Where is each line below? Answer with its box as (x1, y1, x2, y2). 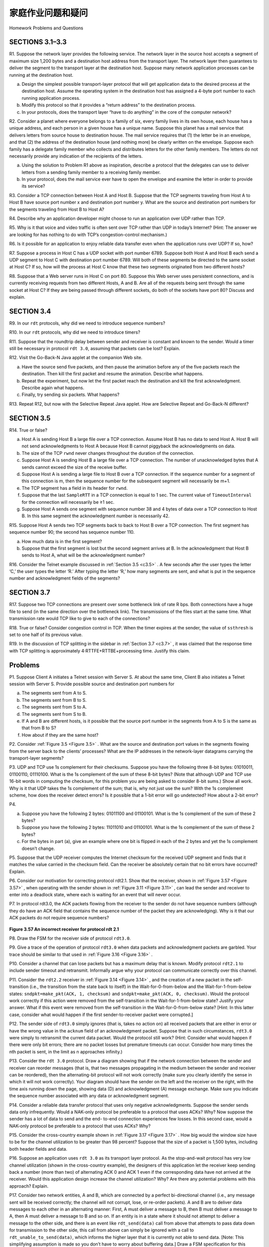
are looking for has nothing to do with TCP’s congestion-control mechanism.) (9, 231, 167, 237)
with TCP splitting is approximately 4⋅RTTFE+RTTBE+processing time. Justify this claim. (9, 647, 190, 653)
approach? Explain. (9, 1183, 49, 1189)
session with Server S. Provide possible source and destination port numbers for (9, 681, 174, 687)
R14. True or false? (9, 427, 47, 433)
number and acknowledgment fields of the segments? (9, 575, 121, 581)
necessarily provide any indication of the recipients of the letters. (9, 153, 143, 159)
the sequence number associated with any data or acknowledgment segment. (9, 1093, 169, 1099)
